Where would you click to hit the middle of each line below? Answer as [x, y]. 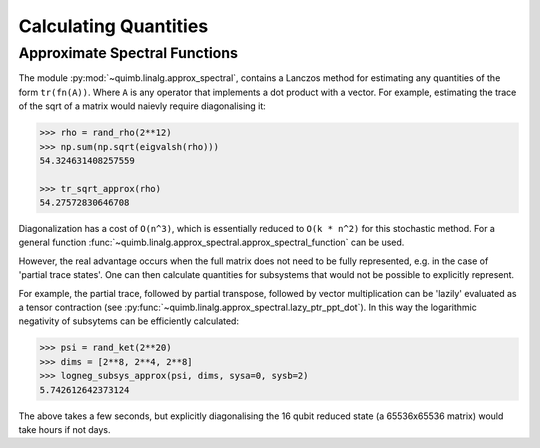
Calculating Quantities [113, 26]
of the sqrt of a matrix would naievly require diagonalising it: [142, 106]
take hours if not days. [64, 429]
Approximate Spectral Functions [128, 53]
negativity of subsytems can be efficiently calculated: [129, 321]
